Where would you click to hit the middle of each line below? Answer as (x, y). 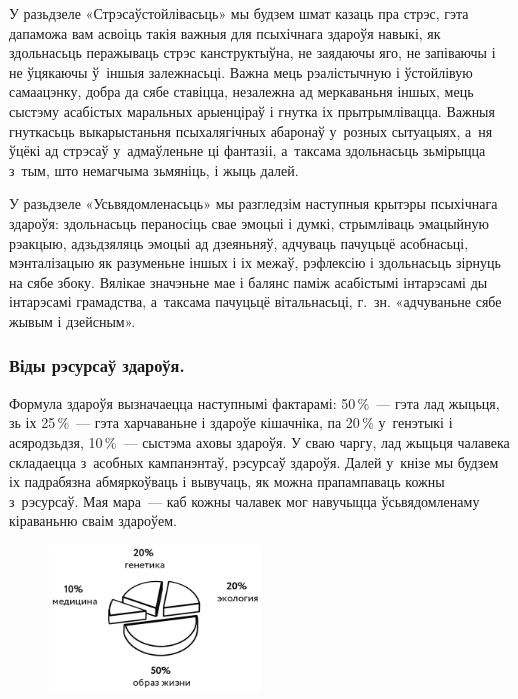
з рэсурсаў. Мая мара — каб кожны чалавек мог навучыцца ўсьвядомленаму (244, 500)
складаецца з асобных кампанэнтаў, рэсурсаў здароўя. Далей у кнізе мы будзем (254, 461)
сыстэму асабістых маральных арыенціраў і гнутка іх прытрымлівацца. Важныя (252, 110)
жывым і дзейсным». (72, 320)
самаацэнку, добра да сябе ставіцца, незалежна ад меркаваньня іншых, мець (241, 91)
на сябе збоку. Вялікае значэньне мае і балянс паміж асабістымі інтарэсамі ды (248, 281)
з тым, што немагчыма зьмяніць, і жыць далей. (154, 169)
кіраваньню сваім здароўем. (93, 520)
